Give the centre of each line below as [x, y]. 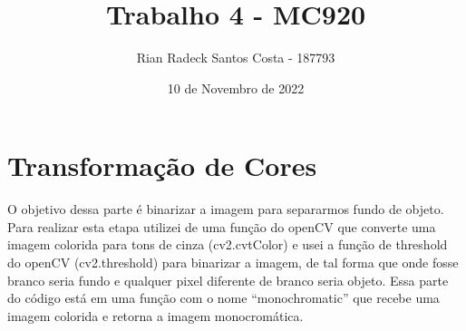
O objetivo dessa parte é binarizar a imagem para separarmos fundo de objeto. [226, 209]
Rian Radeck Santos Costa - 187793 [236, 58]
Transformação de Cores [162, 165]
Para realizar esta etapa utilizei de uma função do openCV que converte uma [222, 226]
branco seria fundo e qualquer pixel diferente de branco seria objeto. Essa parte [228, 280]
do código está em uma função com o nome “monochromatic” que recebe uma [223, 298]
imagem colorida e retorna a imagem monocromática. [155, 315]
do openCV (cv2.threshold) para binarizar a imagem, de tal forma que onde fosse [233, 263]
